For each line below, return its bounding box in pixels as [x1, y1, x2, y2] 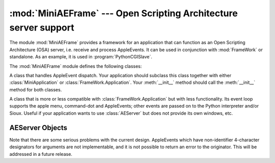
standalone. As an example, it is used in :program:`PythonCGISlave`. [9, 54, 153, 60]
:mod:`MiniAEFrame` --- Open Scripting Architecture [9, 8, 238, 19]
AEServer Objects [9, 123, 68, 132]
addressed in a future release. [9, 151, 72, 157]
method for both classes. [9, 86, 62, 92]
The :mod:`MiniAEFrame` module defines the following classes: [9, 63, 142, 69]
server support [9, 22, 74, 33]
